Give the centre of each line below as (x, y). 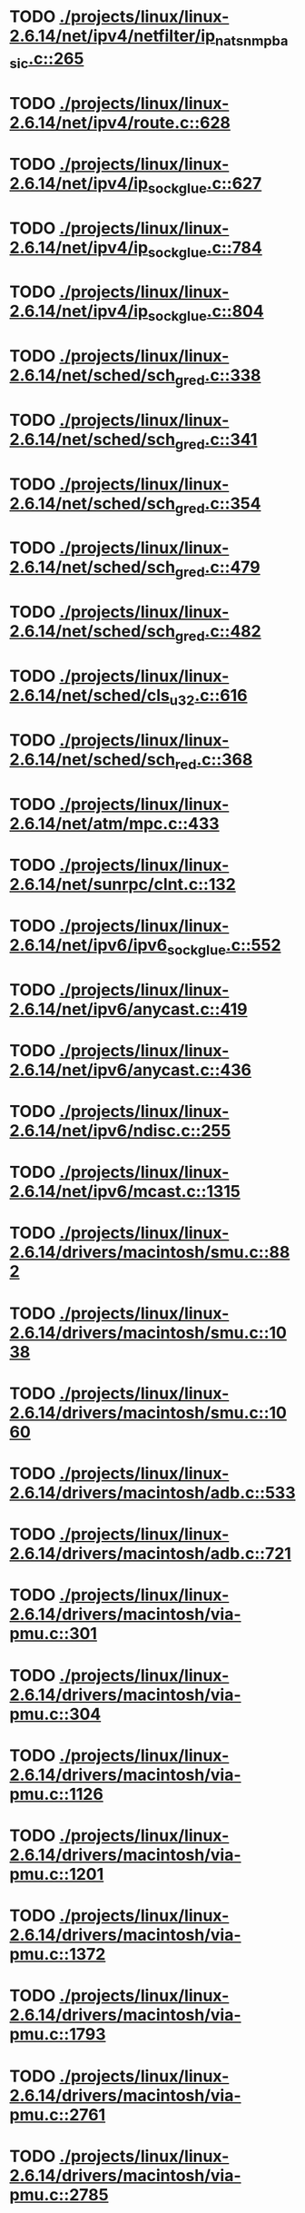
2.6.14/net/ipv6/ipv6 (89, 945)
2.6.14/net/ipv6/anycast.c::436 (131, 1070)
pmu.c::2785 (59, 2194)
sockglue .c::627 (205, 185)
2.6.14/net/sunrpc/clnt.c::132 (123, 884)
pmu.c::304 (55, 1714)
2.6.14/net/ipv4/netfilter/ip (113, 36)
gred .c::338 (218, 377)
